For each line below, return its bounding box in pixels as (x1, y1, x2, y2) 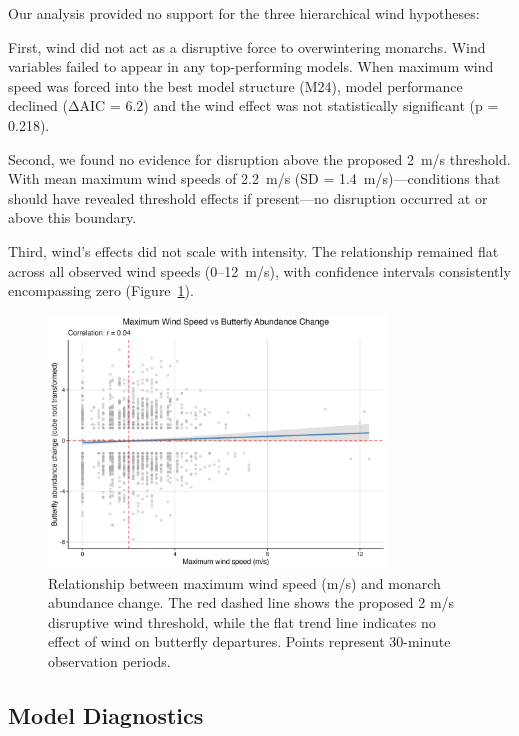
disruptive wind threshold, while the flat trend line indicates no (48, 611, 436, 632)
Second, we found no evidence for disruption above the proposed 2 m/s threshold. (8, 148, 511, 169)
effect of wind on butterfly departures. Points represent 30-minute (48, 631, 451, 652)
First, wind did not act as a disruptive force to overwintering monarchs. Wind (8, 36, 486, 57)
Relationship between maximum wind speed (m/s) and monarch (48, 572, 441, 593)
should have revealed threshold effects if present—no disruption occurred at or (8, 187, 488, 208)
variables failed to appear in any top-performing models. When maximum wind (8, 56, 494, 77)
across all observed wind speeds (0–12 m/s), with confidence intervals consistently (8, 260, 511, 281)
